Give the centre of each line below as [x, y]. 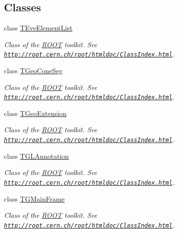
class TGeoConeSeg [33, 71]
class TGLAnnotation [37, 156]
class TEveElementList [38, 28]
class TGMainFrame [34, 198]
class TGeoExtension [35, 113]
